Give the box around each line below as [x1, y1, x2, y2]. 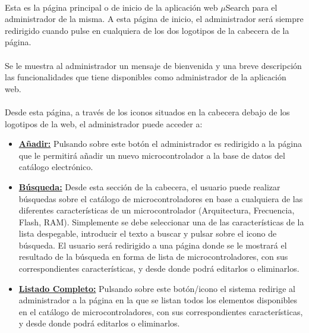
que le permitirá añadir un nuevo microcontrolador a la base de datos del [18, 149, 285, 161]
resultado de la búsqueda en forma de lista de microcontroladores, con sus [18, 250, 288, 263]
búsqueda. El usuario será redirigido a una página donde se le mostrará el [18, 238, 287, 251]
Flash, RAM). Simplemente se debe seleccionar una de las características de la [18, 215, 304, 228]
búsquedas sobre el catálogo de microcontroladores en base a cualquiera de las [18, 192, 303, 205]
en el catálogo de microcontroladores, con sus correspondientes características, [18, 305, 303, 318]
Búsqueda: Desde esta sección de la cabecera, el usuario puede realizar [18, 180, 280, 193]
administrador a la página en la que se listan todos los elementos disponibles [18, 294, 297, 306]
